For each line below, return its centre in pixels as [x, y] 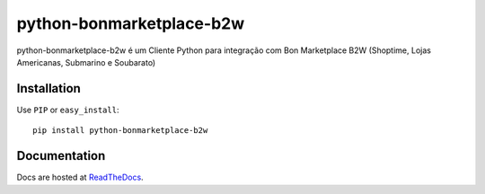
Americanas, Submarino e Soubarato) [86, 62]
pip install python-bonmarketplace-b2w [120, 131]
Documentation [61, 156]
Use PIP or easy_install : [68, 110]
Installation [48, 88]
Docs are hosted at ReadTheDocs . [80, 177]
